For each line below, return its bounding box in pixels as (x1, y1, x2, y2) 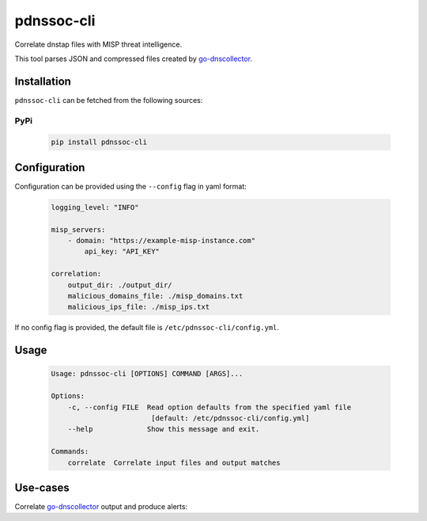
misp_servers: (51, 225, 106, 234)
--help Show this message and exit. (67, 424, 260, 434)
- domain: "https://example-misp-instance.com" (67, 236, 256, 245)
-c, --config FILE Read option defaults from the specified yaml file (67, 402, 352, 412)
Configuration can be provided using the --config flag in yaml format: (14, 181, 247, 191)
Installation (14, 74, 71, 88)
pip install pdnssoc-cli (51, 138, 148, 146)
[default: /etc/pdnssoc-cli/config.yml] (150, 413, 310, 423)
